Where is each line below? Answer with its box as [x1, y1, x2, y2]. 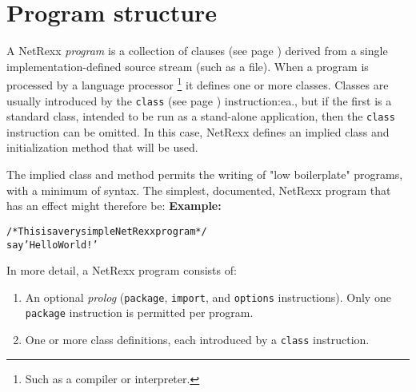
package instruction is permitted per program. [25, 304, 254, 321]
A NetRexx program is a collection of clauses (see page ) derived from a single [6, 42, 388, 59]
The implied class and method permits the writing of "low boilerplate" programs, [6, 166, 403, 183]
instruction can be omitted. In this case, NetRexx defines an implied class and [6, 123, 390, 140]
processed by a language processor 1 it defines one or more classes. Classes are [6, 74, 389, 93]
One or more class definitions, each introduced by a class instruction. [25, 331, 370, 348]
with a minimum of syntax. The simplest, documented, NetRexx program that [6, 181, 391, 198]
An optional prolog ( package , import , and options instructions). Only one [25, 288, 391, 305]
